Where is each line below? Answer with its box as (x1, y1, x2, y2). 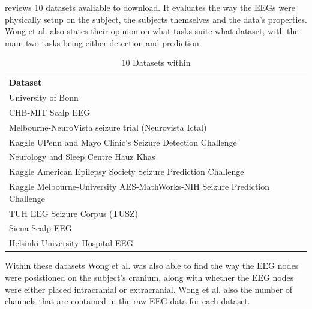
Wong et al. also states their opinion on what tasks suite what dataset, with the (5, 25, 299, 37)
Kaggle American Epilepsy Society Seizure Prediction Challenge (9, 165, 244, 178)
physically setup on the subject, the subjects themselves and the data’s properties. (5, 13, 307, 25)
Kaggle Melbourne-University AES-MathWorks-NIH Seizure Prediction (9, 180, 270, 193)
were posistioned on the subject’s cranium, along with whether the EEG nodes (5, 271, 294, 283)
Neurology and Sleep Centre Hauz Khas (9, 150, 155, 163)
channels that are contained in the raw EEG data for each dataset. (5, 295, 250, 307)
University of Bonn (9, 91, 79, 104)
